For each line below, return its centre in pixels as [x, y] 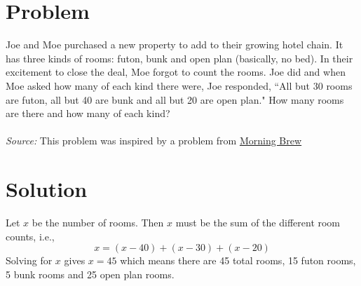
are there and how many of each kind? [88, 113]
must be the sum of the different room [258, 222]
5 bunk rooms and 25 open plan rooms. [90, 274]
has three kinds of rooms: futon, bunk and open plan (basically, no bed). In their [179, 58]
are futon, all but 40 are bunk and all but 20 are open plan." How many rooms [175, 99]
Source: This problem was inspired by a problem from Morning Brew [154, 141]
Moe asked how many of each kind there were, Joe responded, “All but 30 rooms [179, 85]
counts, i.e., [30, 236]
